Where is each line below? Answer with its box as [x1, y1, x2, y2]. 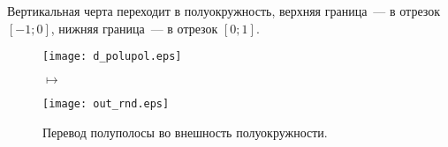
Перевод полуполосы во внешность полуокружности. [42, 122, 328, 141]
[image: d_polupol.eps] [42, 50, 182, 63]
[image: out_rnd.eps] [42, 97, 170, 110]
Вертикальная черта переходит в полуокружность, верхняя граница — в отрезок [7, 2, 441, 19]
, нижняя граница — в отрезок [50, 18, 218, 37]
